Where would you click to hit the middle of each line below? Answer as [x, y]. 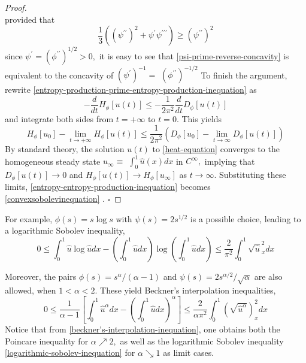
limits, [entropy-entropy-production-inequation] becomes [108, 187]
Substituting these [252, 175]
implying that [230, 161]
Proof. [16, 7]
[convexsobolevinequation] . [55, 199]
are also [268, 276]
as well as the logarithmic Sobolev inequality [202, 341]
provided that [30, 19]
